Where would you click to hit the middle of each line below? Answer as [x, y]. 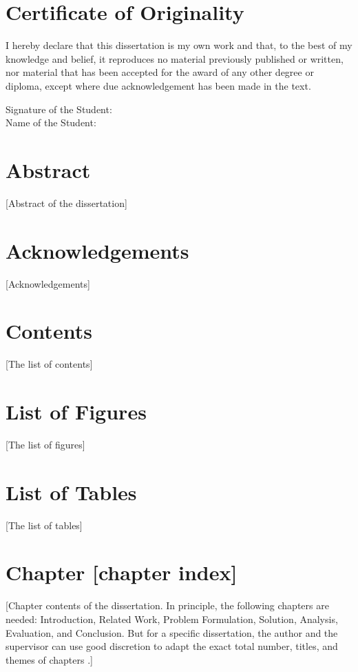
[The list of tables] [44, 525]
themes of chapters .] [49, 659]
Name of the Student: [51, 122]
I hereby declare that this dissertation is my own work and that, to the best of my [179, 45]
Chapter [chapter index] [122, 572]
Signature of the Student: [59, 109]
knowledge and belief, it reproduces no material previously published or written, [175, 58]
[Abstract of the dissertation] [66, 202]
